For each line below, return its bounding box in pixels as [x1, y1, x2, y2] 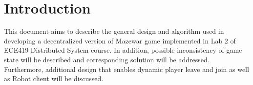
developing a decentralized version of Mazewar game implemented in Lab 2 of [4, 35, 236, 45]
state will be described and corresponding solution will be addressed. [4, 54, 210, 64]
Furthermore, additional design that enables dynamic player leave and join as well [4, 64, 249, 74]
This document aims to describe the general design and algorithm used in [4, 26, 224, 36]
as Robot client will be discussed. [4, 73, 104, 84]
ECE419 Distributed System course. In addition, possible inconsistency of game [4, 45, 242, 55]
